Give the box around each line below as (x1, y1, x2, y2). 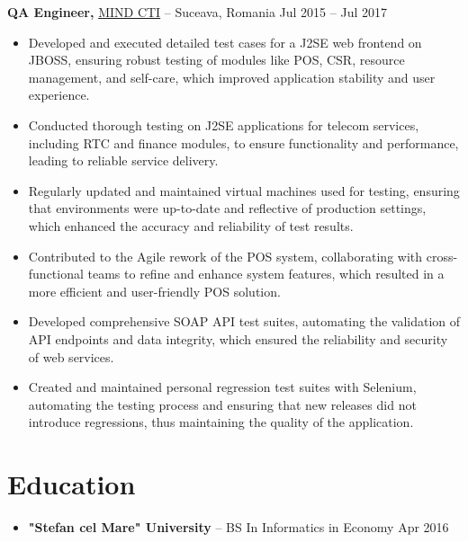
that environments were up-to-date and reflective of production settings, (28, 199, 427, 218)
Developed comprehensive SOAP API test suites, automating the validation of (28, 312, 461, 331)
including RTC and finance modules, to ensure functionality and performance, (28, 133, 459, 152)
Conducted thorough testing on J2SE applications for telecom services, (28, 115, 419, 134)
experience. (28, 85, 90, 104)
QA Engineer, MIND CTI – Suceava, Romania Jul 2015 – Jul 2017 (7, 3, 387, 21)
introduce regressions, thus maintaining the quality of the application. (28, 413, 414, 431)
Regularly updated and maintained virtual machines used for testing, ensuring (28, 181, 460, 200)
